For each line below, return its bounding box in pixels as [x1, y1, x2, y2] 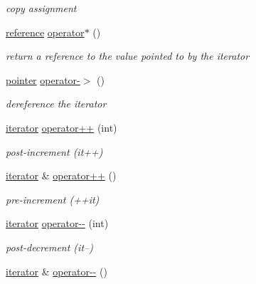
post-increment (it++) [6, 144, 103, 159]
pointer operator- [6, 72, 80, 87]
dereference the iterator [6, 96, 107, 111]
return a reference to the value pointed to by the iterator [6, 48, 250, 63]
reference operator [6, 24, 85, 39]
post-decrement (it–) [6, 239, 93, 254]
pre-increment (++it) [6, 191, 100, 206]
